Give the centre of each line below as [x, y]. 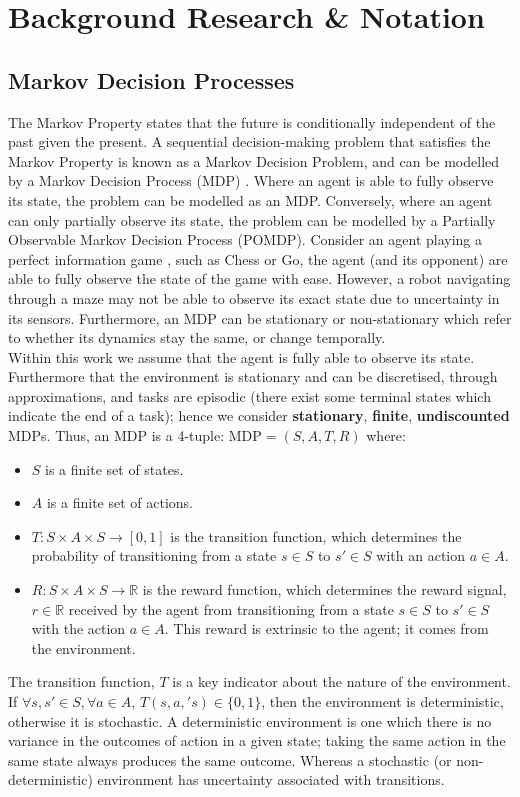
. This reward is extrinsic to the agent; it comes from [326, 628]
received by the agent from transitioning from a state [231, 608]
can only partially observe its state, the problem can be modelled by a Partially [252, 219]
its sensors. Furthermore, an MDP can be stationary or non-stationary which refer [260, 317]
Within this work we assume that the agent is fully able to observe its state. [241, 356]
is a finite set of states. [114, 468]
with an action [421, 555]
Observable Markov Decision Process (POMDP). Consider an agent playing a [245, 239]
